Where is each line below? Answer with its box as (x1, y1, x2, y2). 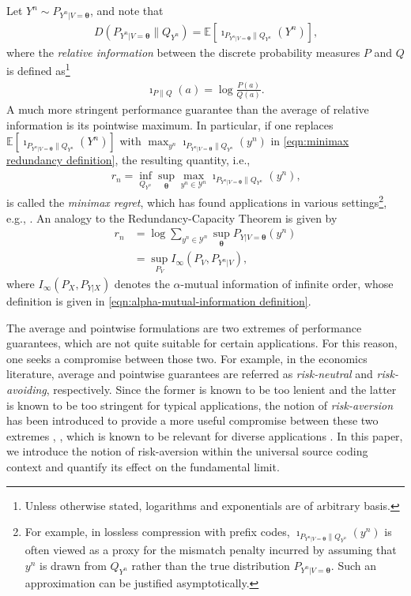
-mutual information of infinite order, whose (180, 276, 394, 292)
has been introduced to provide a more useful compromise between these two (6, 412, 379, 429)
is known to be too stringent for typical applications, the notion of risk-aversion (6, 396, 393, 413)
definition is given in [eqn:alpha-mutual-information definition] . (6, 293, 311, 309)
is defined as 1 (6, 60, 70, 79)
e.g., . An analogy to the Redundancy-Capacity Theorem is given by (6, 209, 337, 226)
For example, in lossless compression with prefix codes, (25, 523, 290, 540)
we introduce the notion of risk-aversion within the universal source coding (6, 443, 368, 459)
